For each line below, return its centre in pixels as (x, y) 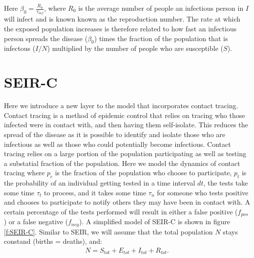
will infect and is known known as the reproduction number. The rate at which (122, 19)
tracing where (24, 173)
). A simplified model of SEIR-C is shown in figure (155, 222)
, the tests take (226, 183)
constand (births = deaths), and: (53, 241)
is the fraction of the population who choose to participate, (143, 173)
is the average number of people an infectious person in (161, 8)
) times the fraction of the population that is (161, 38)
